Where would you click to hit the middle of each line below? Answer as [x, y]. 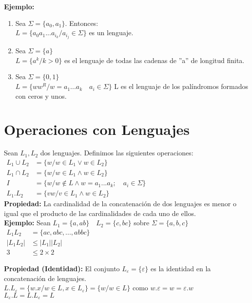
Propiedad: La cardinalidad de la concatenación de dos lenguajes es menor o [120, 204]
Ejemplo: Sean [27, 223]
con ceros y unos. [41, 96]
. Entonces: [82, 23]
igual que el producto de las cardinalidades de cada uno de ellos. [100, 213]
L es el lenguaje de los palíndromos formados [181, 86]
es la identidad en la [181, 268]
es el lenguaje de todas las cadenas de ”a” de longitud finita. [154, 60]
